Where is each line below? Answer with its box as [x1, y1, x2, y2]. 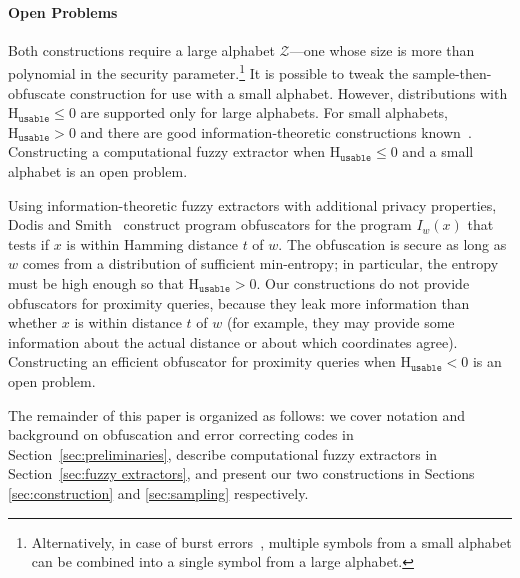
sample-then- [412, 63, 492, 84]
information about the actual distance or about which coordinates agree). [8, 331, 458, 352]
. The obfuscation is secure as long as [278, 233, 507, 254]
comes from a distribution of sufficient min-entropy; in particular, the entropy [22, 253, 499, 274]
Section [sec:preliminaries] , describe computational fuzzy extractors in [8, 443, 438, 464]
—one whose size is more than [289, 39, 475, 60]
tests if [8, 233, 49, 254]
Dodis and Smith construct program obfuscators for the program [8, 214, 412, 235]
